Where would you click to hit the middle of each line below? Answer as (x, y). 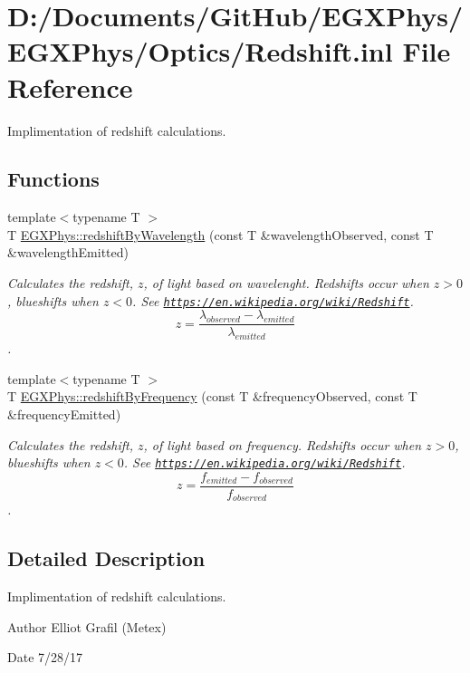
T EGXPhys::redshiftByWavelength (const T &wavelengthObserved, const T (221, 234)
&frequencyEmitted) (64, 413)
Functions (53, 179)
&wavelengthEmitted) (68, 252)
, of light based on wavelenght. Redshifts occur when (286, 283)
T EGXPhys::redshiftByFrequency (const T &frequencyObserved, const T (212, 396)
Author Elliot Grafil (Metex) (87, 626)
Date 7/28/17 (45, 657)
